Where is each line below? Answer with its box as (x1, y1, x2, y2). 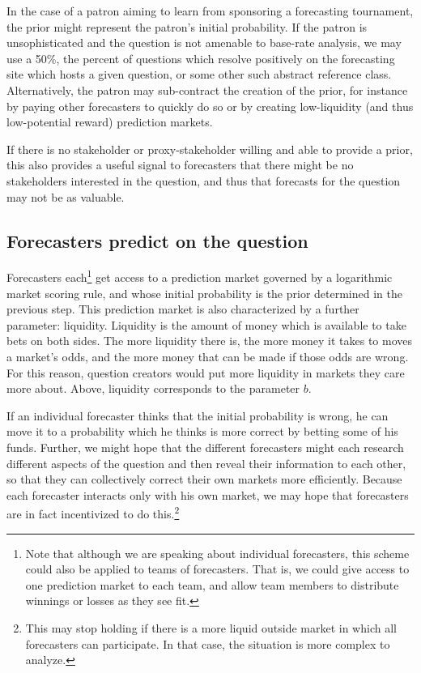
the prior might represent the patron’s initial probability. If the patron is (6, 18, 368, 35)
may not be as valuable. (6, 188, 125, 205)
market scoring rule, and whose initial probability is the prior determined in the (6, 284, 402, 301)
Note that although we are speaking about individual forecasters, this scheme (25, 544, 410, 561)
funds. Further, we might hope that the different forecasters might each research (6, 438, 404, 455)
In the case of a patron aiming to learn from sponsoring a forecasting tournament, (6, 2, 414, 19)
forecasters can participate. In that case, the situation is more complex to (25, 635, 390, 652)
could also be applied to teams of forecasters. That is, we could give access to (25, 560, 410, 577)
